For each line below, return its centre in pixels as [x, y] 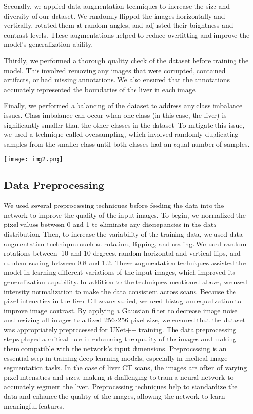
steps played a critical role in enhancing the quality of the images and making [120, 339]
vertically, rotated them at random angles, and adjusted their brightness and [118, 25]
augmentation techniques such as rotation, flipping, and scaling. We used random [125, 243]
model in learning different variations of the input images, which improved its [120, 272]
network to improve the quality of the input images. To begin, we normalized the [125, 215]
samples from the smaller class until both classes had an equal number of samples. [127, 143]
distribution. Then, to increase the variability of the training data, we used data [124, 234]
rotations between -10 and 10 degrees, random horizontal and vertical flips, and [122, 253]
